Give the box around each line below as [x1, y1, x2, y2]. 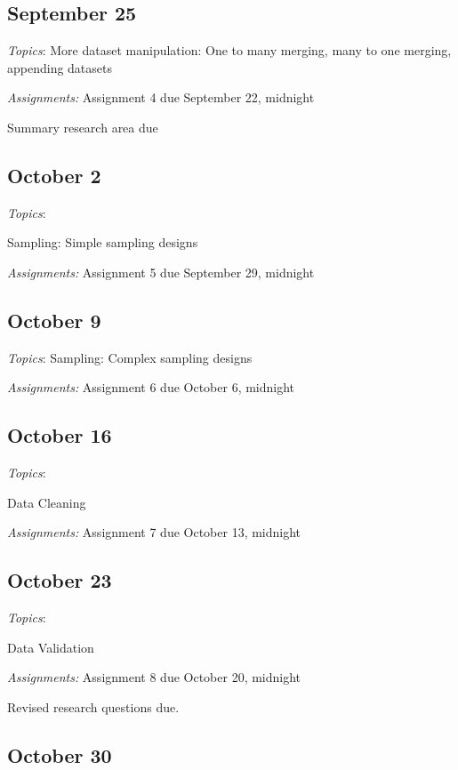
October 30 [7, 741, 112, 768]
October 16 [7, 421, 112, 449]
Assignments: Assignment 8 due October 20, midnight [7, 668, 301, 686]
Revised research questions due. [7, 697, 180, 716]
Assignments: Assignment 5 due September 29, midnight [7, 262, 315, 281]
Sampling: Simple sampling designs [7, 233, 198, 252]
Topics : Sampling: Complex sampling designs [7, 348, 253, 366]
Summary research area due [7, 117, 158, 136]
